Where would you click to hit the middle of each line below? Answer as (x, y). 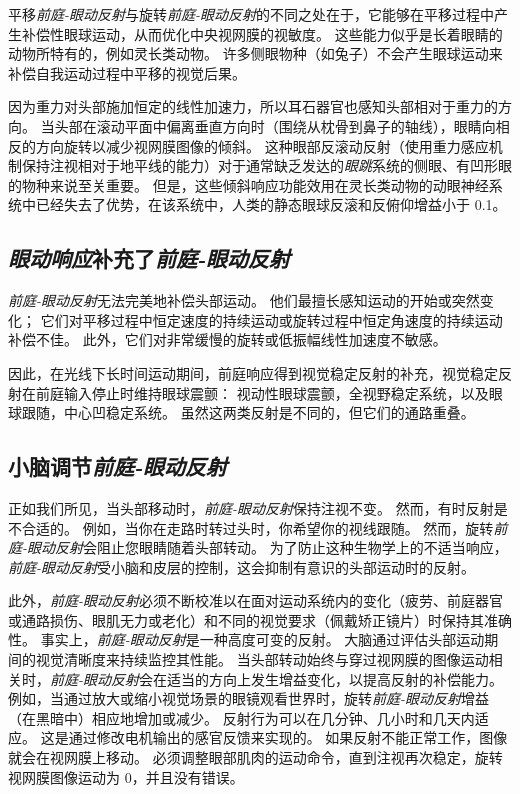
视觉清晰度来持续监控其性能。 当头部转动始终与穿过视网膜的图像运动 (262, 659)
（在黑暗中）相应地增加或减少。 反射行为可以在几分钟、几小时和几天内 (241, 717)
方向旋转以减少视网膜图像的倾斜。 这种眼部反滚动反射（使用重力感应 (262, 145)
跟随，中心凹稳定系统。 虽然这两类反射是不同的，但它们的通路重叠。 (248, 412)
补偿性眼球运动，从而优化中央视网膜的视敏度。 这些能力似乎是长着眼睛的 (262, 33)
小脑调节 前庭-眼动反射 (117, 466)
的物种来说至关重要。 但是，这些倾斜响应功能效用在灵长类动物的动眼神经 (248, 184)
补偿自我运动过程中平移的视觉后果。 (127, 72)
